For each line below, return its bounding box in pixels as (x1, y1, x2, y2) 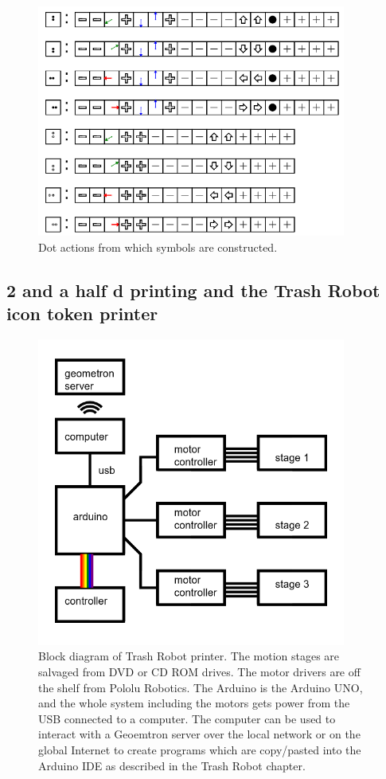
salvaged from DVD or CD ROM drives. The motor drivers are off (38, 663, 361, 679)
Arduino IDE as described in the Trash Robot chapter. (38, 757, 306, 773)
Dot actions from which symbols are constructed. (38, 238, 278, 255)
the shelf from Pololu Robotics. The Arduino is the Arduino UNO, (38, 679, 363, 695)
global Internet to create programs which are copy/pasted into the (38, 741, 361, 757)
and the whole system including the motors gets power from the (38, 695, 350, 711)
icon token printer (6, 300, 158, 325)
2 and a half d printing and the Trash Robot (6, 277, 380, 302)
